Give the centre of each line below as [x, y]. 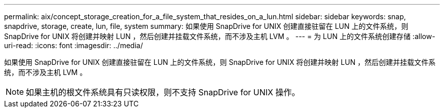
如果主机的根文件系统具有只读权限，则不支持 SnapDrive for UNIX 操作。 [163, 92]
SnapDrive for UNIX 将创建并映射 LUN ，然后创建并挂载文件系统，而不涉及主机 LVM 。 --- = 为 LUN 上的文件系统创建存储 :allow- [220, 36]
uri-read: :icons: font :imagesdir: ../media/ [73, 45]
